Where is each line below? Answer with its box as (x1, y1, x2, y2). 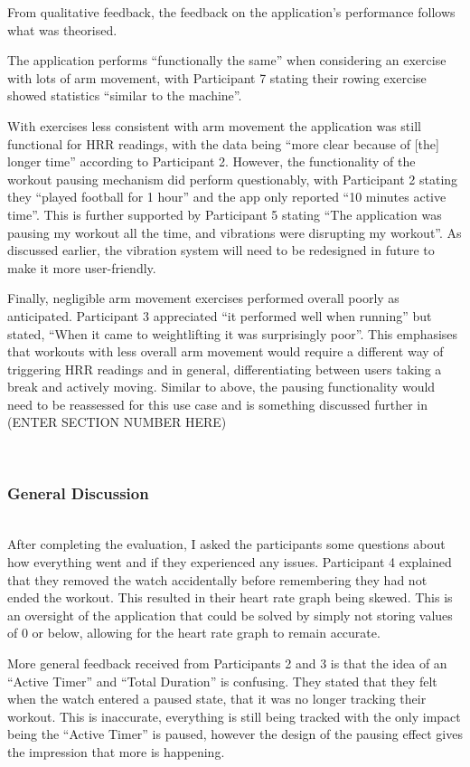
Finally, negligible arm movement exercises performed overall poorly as (7, 289, 399, 308)
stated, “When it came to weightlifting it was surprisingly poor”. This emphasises (7, 324, 458, 343)
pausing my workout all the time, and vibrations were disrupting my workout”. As (7, 223, 462, 241)
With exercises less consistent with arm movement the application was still (7, 116, 421, 135)
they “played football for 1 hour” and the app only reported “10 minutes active (7, 187, 446, 206)
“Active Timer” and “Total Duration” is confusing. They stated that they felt (7, 671, 437, 690)
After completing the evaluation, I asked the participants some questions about (7, 535, 446, 554)
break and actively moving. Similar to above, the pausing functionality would (7, 377, 436, 396)
